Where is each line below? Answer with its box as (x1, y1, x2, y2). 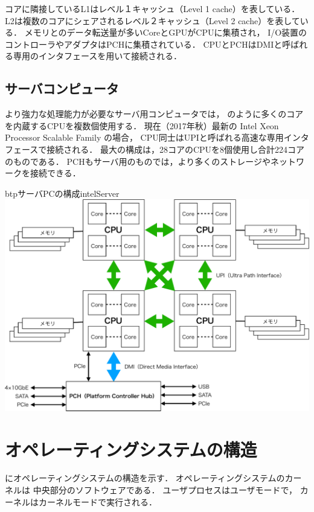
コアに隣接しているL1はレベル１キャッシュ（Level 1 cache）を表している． (5, 2, 300, 14)
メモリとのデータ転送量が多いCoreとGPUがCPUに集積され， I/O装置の (24, 26, 307, 39)
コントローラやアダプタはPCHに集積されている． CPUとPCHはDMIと (5, 37, 283, 50)
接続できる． (30, 167, 81, 179)
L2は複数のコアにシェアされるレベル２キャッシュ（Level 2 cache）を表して (5, 14, 300, 27)
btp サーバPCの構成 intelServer (5, 187, 120, 199)
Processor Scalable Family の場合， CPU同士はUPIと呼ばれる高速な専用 (5, 131, 284, 144)
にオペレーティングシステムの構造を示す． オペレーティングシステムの (5, 472, 285, 484)
